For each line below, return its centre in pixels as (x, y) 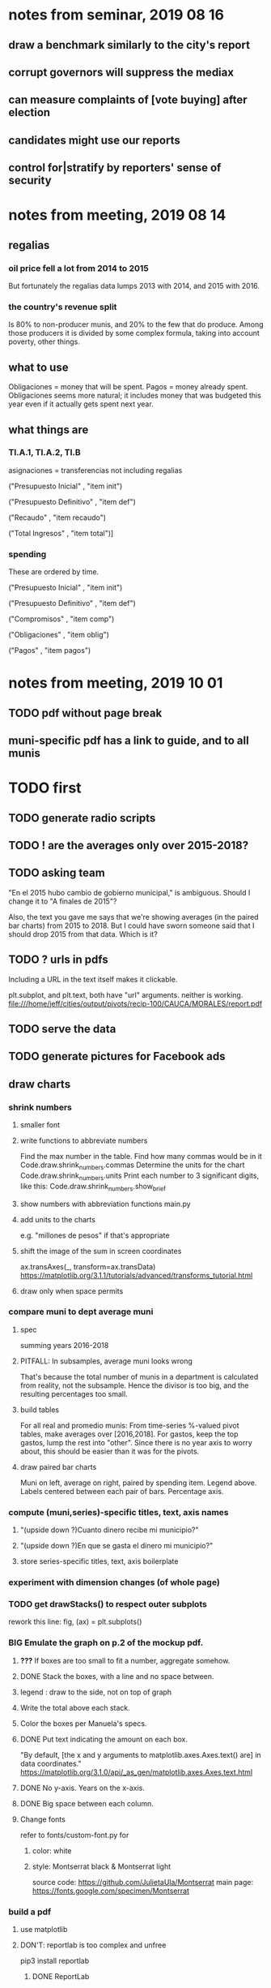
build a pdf (30, 1912)
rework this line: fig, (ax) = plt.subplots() (75, 1622)
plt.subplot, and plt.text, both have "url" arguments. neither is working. (126, 994)
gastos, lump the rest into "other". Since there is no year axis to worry (136, 1442)
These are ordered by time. (54, 572)
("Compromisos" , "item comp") (61, 619)
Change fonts (43, 1819)
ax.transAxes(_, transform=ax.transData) (88, 1266)
